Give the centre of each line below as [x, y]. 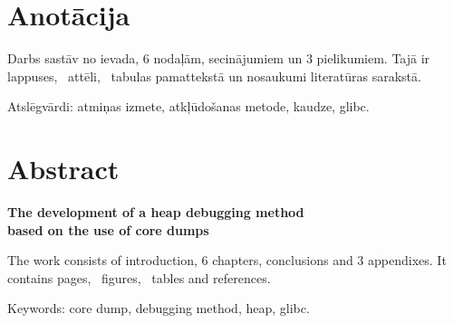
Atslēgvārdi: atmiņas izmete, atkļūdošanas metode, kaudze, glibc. [188, 106]
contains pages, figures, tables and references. [139, 277]
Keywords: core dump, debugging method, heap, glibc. [159, 308]
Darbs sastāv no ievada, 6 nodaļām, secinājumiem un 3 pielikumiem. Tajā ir [219, 58]
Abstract [63, 169]
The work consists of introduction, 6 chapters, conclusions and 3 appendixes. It [227, 260]
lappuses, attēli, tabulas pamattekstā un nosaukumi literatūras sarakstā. [214, 76]
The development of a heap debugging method [156, 212]
